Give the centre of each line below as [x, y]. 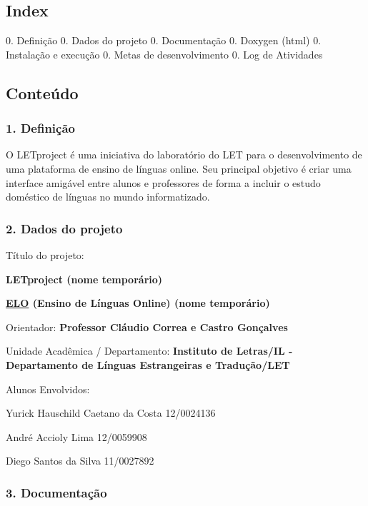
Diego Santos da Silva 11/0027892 [80, 461]
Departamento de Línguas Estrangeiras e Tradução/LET [148, 364]
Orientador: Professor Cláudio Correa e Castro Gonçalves [147, 327]
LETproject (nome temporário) [84, 279]
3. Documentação [56, 492]
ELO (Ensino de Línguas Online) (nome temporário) [138, 303]
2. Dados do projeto [64, 228]
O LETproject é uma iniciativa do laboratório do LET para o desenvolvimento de [184, 155]
